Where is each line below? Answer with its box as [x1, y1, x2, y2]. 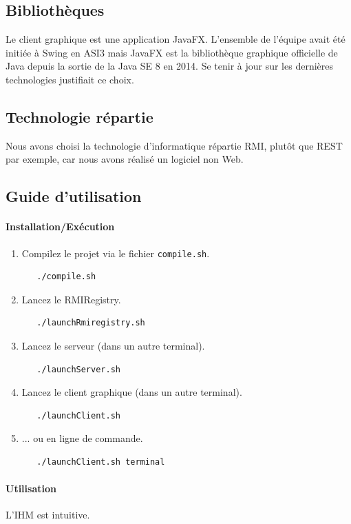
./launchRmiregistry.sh [36, 318, 145, 328]
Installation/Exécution [6, 219, 115, 234]
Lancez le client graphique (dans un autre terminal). [21, 385, 242, 399]
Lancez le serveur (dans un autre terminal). [21, 338, 205, 352]
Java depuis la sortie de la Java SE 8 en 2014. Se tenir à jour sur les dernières [6, 59, 333, 73]
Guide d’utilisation [6, 185, 142, 207]
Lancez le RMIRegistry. [21, 292, 121, 306]
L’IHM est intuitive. [6, 507, 90, 522]
